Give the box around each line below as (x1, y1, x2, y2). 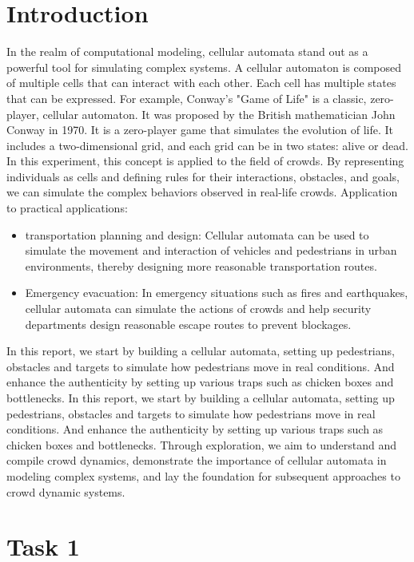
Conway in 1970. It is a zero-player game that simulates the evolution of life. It (6, 121, 394, 138)
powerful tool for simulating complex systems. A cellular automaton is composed (6, 58, 402, 75)
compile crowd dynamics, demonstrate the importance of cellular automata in (6, 452, 387, 469)
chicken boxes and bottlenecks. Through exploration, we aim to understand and (6, 436, 397, 453)
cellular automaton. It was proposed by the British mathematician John (42, 105, 396, 122)
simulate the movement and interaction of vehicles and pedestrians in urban (25, 242, 397, 259)
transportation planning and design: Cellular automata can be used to (25, 226, 369, 243)
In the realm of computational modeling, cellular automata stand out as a (6, 43, 368, 60)
